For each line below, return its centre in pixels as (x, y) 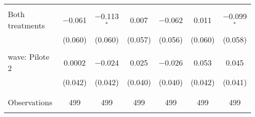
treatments (26, 25)
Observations (30, 102)
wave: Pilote (29, 57)
